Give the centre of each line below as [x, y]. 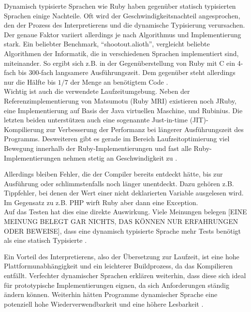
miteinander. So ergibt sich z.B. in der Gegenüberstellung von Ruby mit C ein [119, 63]
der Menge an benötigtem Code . [119, 82]
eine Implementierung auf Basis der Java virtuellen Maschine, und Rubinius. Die [123, 110]
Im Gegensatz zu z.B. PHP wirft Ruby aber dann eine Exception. [101, 202]
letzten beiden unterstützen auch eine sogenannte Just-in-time [96, 120]
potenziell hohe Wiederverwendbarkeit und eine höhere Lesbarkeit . [104, 304]
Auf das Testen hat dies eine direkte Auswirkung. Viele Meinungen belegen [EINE [125, 212]
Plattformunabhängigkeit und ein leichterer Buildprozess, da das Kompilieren [118, 266]
